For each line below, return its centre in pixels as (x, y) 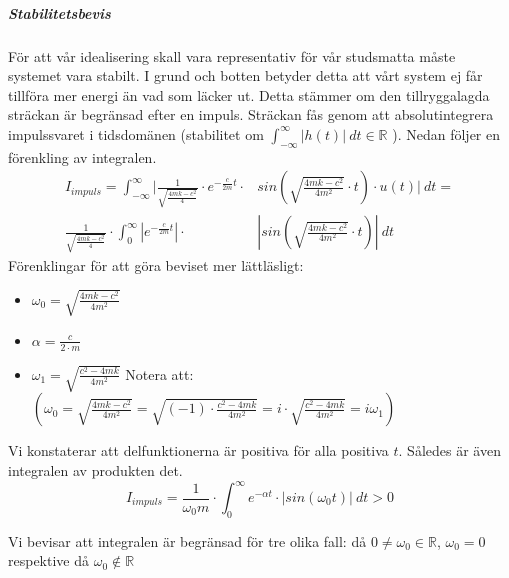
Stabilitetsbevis (59, 12)
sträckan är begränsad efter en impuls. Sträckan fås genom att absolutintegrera (251, 114)
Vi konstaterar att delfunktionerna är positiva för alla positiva (198, 450)
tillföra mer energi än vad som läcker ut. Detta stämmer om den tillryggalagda (249, 94)
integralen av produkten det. (95, 469)
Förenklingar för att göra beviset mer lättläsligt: (156, 264)
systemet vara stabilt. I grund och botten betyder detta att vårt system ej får (245, 75)
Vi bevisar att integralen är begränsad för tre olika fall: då (187, 540)
